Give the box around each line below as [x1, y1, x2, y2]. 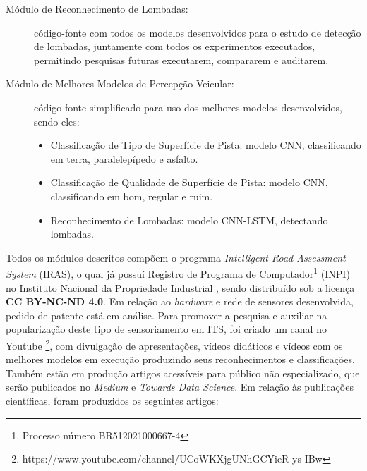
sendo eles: [34, 114, 80, 128]
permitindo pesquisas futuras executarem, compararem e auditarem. [34, 52, 329, 67]
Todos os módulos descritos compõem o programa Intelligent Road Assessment [6, 250, 346, 264]
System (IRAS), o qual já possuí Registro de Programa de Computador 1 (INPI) [6, 264, 350, 281]
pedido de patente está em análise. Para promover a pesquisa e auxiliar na [6, 307, 327, 322]
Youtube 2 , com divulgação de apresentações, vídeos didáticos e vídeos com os [6, 336, 343, 353]
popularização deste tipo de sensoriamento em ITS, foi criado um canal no [6, 322, 327, 336]
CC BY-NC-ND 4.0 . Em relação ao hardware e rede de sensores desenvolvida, [6, 294, 354, 309]
